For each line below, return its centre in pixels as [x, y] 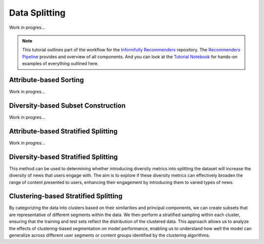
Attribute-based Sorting [46, 80]
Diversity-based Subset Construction [67, 105]
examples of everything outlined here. [60, 64]
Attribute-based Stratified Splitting [63, 131]
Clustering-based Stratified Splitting [66, 196]
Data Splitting [37, 13]
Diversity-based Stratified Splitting [64, 157]
